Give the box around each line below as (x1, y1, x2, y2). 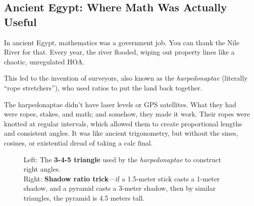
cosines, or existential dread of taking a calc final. (4, 137, 153, 147)
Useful (4, 14, 37, 29)
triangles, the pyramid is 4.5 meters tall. (24, 192, 145, 203)
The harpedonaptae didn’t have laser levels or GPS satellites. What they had (4, 99, 236, 109)
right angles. (24, 164, 61, 174)
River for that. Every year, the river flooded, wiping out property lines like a (4, 47, 235, 57)
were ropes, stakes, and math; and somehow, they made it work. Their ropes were (4, 109, 250, 119)
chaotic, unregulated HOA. (4, 56, 85, 66)
